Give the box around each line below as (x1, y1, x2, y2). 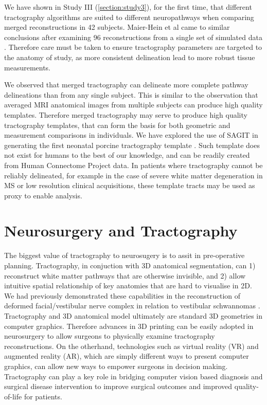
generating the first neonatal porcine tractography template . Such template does (4, 139, 260, 150)
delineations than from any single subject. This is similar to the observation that (4, 89, 258, 100)
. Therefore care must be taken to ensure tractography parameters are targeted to (4, 42, 262, 52)
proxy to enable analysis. (4, 190, 82, 200)
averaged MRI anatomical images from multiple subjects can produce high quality (4, 99, 263, 110)
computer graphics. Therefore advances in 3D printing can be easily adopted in (4, 320, 254, 331)
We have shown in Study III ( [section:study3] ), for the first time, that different (4, 2, 252, 12)
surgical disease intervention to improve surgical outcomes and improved (4, 381, 233, 392)
